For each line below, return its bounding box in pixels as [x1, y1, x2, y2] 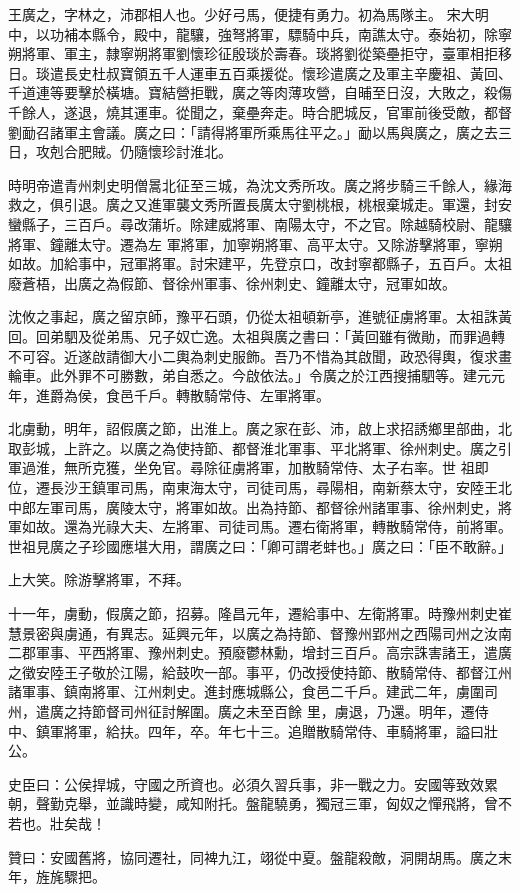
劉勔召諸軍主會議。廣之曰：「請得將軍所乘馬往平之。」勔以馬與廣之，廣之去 [8, 121, 498, 142]
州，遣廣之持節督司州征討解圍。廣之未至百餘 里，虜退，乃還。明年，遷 [8, 701, 475, 721]
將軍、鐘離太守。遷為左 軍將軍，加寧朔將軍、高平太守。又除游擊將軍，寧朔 [8, 233, 503, 254]
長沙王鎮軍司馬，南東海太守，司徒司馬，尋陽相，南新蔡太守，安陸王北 [49, 477, 512, 498]
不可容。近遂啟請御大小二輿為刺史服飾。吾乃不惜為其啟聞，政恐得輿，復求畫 [8, 345, 512, 366]
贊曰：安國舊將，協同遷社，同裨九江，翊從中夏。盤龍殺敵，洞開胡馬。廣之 [8, 846, 498, 867]
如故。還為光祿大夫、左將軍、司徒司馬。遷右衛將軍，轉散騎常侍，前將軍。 [21, 516, 512, 537]
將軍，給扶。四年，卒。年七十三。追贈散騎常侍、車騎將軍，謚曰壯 [63, 720, 498, 741]
